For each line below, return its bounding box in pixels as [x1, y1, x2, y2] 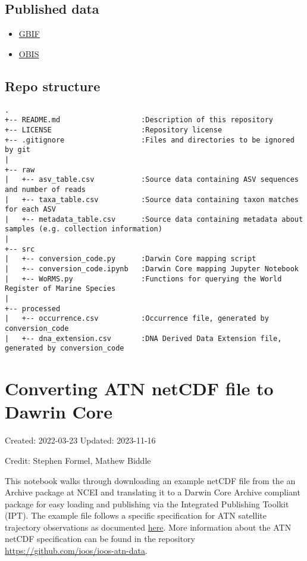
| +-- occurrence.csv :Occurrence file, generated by [5, 314, 269, 323]
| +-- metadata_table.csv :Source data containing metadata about [5, 215, 303, 224]
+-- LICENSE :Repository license [5, 125, 223, 134]
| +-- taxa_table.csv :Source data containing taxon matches [5, 195, 299, 204]
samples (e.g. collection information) [5, 225, 162, 234]
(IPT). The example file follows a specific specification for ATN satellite [5, 509, 267, 522]
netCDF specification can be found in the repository [5, 532, 195, 545]
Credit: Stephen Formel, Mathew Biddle [5, 454, 151, 466]
